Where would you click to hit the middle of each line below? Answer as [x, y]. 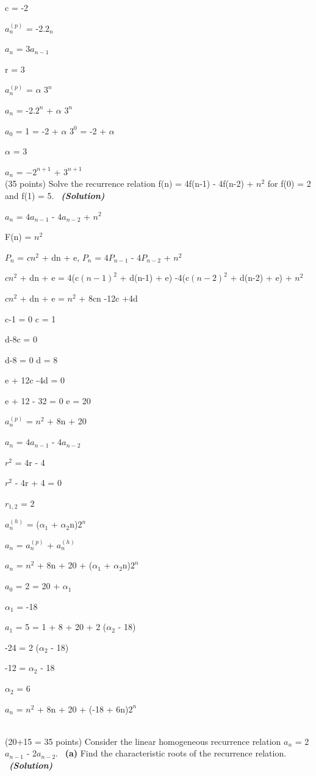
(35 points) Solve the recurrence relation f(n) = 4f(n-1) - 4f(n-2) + [129, 183]
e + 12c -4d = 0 [35, 380]
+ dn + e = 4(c [49, 277]
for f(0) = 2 [289, 183]
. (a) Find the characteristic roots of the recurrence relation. [171, 753]
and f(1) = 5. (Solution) [55, 195]
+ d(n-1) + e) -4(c [155, 277]
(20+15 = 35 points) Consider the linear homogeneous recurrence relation [143, 741]
